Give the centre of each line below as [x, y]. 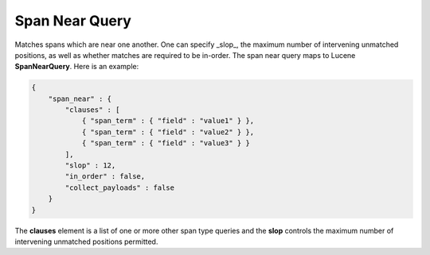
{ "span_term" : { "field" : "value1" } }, [168, 121]
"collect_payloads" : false [120, 187]
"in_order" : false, [105, 176]
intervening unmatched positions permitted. [86, 241]
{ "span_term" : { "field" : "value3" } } [166, 143]
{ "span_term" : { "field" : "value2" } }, [168, 132]
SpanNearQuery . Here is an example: [77, 67]
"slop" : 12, [90, 166]
